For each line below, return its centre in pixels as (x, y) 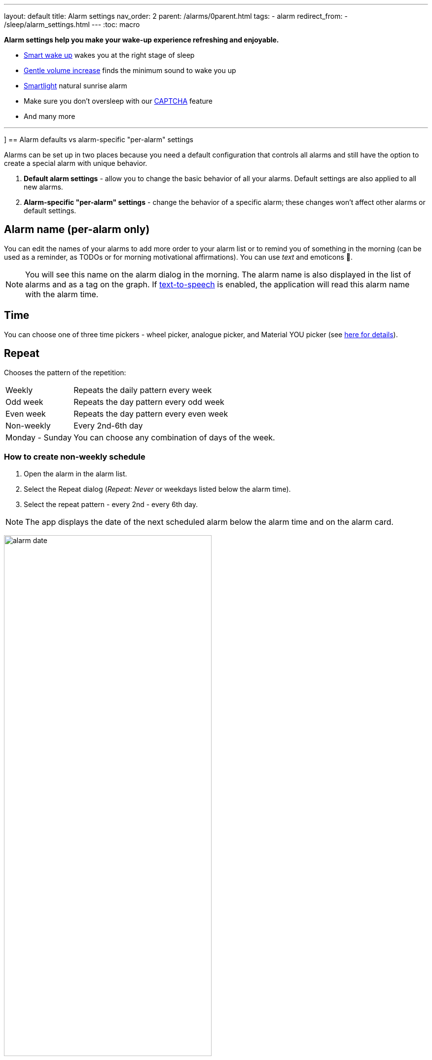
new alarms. (43, 187)
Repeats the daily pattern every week (143, 390)
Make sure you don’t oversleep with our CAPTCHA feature (118, 101)
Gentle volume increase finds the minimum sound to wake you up (130, 70)
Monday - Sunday (39, 437)
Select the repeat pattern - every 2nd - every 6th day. (111, 505)
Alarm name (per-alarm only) (77, 230)
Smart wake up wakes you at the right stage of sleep (109, 55)
